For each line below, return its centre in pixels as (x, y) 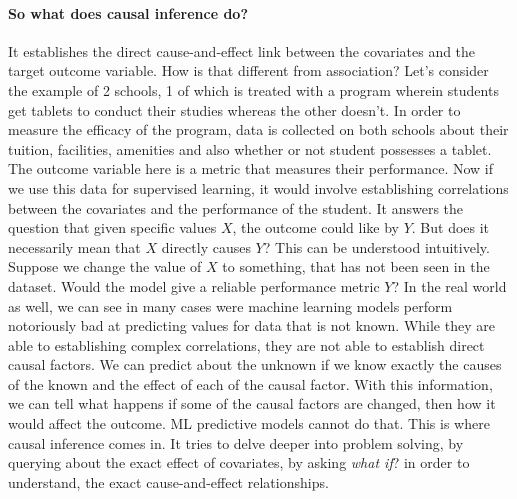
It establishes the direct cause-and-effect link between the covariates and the (242, 50)
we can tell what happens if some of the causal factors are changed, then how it (252, 403)
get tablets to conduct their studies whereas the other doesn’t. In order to (234, 109)
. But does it (450, 227)
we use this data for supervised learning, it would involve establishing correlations (258, 187)
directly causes (206, 246)
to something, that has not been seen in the (356, 266)
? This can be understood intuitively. (376, 246)
